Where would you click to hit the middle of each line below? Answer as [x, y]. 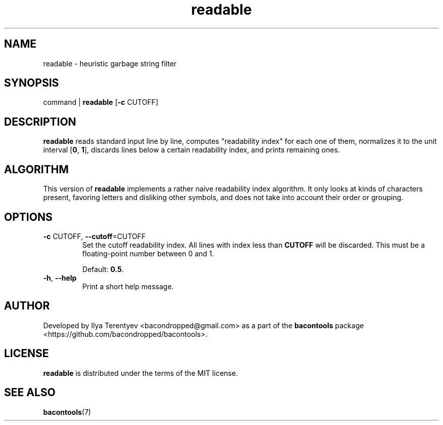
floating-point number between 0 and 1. [148, 253]
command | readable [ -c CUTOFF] [101, 102]
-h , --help [60, 278]
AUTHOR [27, 306]
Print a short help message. [128, 286]
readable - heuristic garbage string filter [110, 63]
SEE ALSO [30, 393]
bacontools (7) [67, 412]
